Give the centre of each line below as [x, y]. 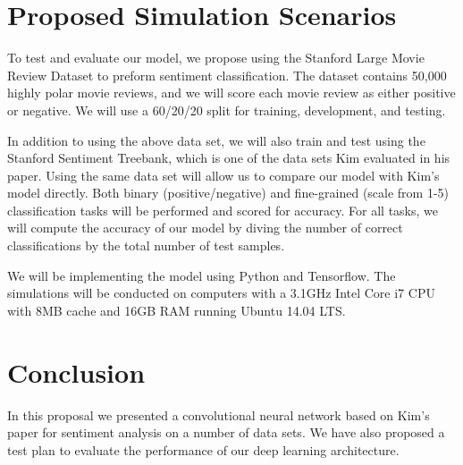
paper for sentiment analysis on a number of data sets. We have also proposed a [226, 432]
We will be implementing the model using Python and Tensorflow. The [202, 275]
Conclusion [76, 372]
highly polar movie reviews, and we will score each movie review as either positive [231, 93]
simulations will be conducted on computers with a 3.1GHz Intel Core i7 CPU [221, 293]
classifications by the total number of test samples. [146, 245]
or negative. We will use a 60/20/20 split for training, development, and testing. [227, 110]
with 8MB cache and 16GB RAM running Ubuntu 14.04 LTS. [177, 310]
